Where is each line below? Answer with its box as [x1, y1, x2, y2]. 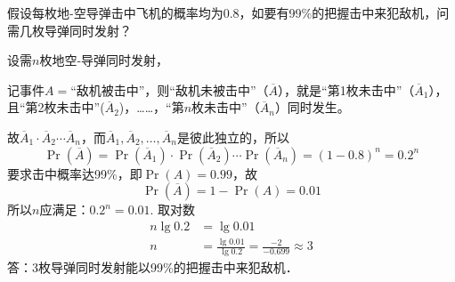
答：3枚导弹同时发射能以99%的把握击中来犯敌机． [7, 257, 298, 276]
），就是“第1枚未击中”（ [278, 80, 415, 99]
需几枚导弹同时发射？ [7, 20, 132, 39]
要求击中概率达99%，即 [7, 164, 142, 182]
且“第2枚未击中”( [7, 98, 105, 117]
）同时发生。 [274, 98, 350, 117]
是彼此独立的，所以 [176, 127, 289, 146]
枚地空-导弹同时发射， [39, 51, 169, 69]
